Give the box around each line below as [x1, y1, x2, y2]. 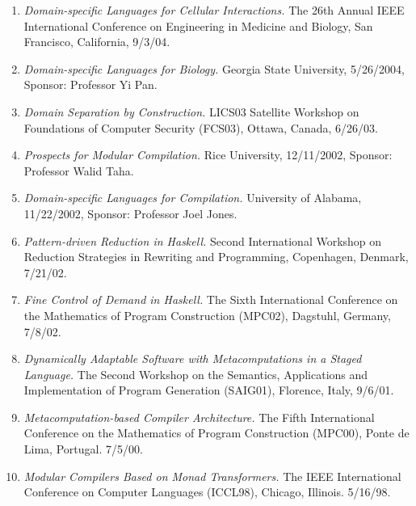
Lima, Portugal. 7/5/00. [23, 441, 143, 458]
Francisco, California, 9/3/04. [23, 33, 170, 50]
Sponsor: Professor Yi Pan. [23, 76, 158, 93]
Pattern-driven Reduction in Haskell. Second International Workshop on [23, 232, 382, 249]
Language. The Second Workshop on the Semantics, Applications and [23, 365, 368, 382]
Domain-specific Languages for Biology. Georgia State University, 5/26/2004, [23, 60, 405, 77]
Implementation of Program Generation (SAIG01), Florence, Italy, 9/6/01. [23, 382, 394, 398]
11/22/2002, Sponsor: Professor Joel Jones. [23, 205, 237, 221]
